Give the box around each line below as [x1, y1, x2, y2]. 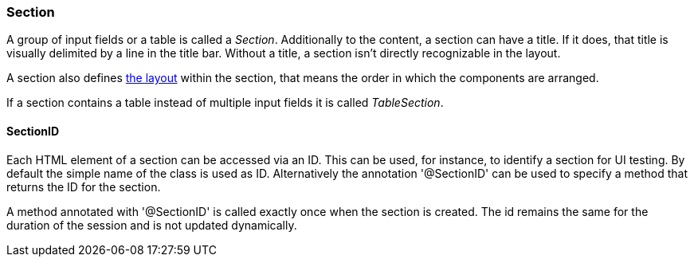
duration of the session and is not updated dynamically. [6, 218, 297, 232]
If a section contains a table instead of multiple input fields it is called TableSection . [6, 96, 444, 110]
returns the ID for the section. [6, 179, 161, 194]
